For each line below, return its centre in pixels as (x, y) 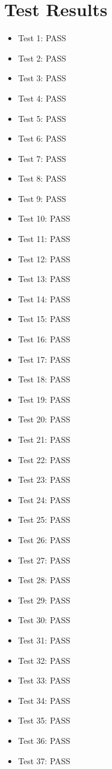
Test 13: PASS (44, 279)
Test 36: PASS (44, 740)
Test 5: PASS (42, 118)
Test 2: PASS (42, 58)
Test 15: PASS (44, 319)
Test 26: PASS (44, 539)
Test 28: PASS (44, 580)
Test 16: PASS (44, 339)
